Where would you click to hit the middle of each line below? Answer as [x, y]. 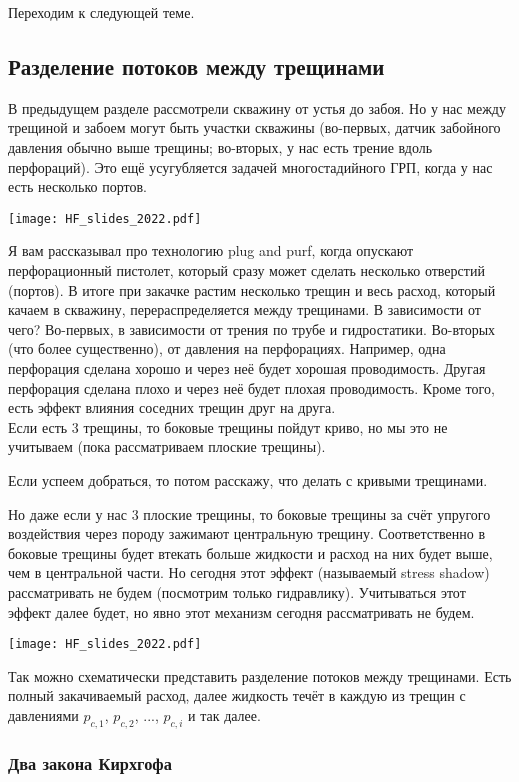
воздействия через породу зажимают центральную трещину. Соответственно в [247, 533]
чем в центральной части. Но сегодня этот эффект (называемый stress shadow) [249, 572]
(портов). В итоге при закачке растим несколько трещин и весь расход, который [252, 289]
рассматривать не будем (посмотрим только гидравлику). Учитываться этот [237, 591]
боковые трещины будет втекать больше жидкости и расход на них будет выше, [250, 552]
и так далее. [224, 714]
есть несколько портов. [77, 186]
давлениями [43, 714]
